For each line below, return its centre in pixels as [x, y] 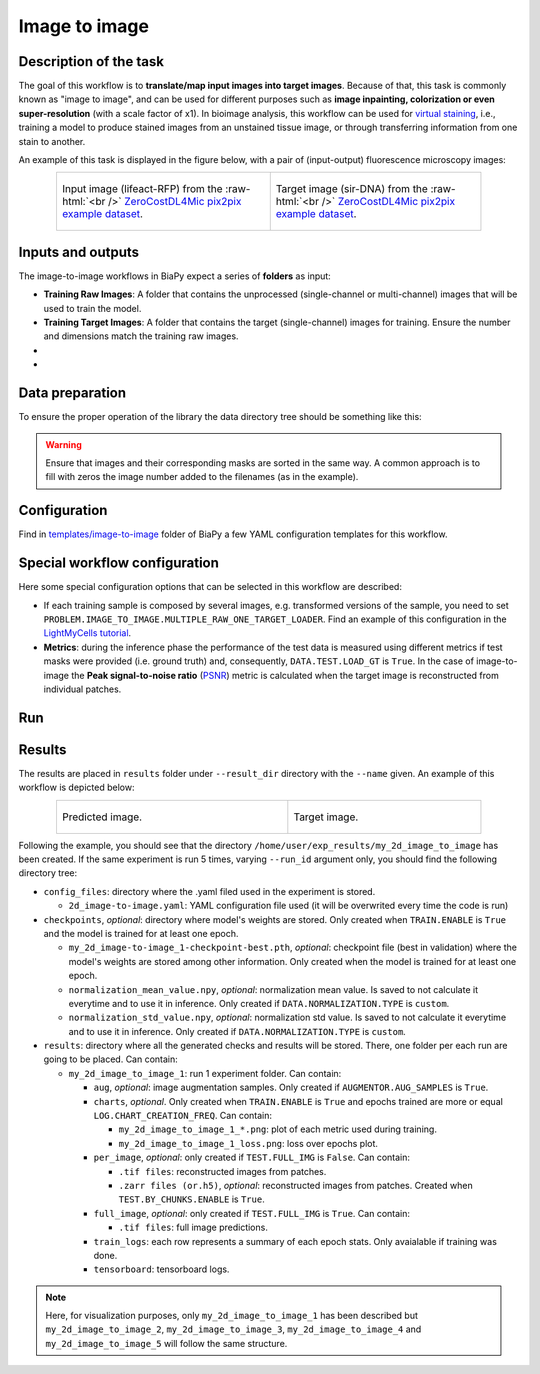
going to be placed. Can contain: [111, 1059]
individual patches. [82, 689]
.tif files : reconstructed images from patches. [222, 1171]
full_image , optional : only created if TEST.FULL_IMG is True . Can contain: [251, 1213]
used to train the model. [92, 308]
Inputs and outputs [79, 251]
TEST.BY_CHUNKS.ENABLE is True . [191, 1199]
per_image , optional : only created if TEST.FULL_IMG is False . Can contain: [251, 1157]
